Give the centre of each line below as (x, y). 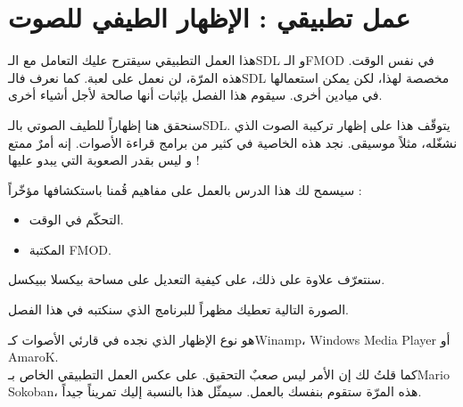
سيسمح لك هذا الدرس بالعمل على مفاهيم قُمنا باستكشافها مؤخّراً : (185, 189)
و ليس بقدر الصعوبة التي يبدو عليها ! (104, 160)
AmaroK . (33, 357)
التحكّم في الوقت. (76, 220)
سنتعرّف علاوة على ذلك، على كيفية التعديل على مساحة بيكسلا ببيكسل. (197, 279)
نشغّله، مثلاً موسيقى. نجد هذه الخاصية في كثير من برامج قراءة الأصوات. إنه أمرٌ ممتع (233, 142)
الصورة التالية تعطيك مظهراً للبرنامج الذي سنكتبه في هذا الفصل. (178, 309)
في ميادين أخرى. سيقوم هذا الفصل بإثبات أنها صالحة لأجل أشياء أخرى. (195, 95)
